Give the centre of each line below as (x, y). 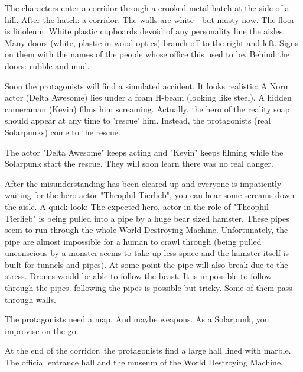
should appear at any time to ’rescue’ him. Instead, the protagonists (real (138, 120)
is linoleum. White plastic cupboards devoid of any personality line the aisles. (145, 31)
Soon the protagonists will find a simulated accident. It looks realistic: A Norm (148, 85)
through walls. (30, 299)
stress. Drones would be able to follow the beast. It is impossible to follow (138, 276)
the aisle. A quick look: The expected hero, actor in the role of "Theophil (137, 206)
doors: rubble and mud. (47, 65)
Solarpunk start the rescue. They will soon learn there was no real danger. (139, 164)
